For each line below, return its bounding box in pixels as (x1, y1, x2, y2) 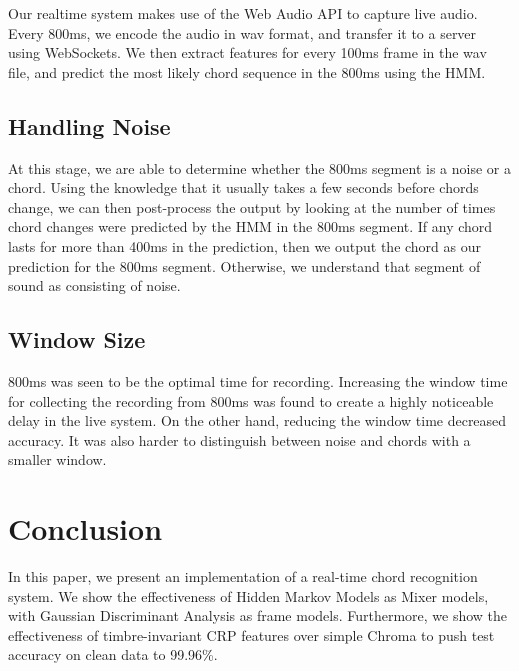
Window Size (8, 324, 146, 355)
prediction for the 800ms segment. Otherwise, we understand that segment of (8, 255, 481, 276)
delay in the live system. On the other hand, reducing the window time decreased (8, 410, 507, 431)
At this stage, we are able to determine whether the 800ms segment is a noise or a (8, 157, 511, 178)
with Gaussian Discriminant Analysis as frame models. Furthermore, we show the (8, 605, 508, 626)
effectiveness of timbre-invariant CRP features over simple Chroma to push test (8, 624, 495, 645)
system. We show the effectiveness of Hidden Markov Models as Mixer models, (8, 585, 489, 606)
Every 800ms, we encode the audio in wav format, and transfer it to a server (8, 22, 477, 43)
